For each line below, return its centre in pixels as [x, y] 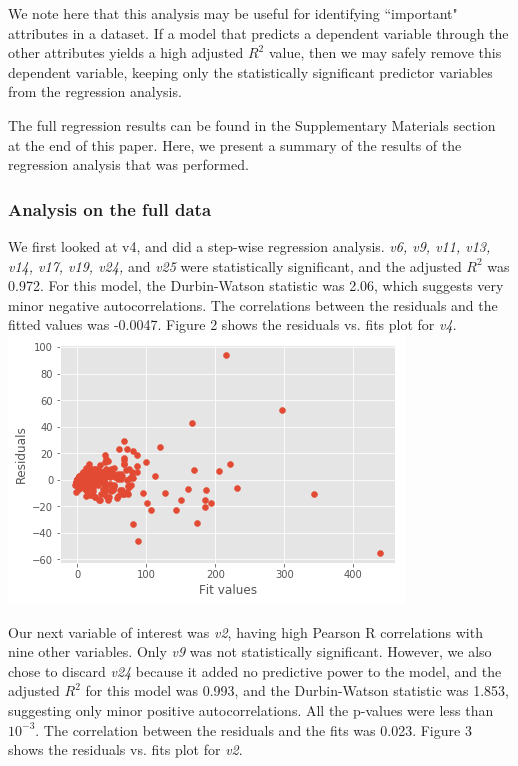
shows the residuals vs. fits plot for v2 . [125, 749]
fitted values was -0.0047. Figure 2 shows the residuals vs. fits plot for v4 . [232, 324]
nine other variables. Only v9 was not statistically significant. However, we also [250, 651]
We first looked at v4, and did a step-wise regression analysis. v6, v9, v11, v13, [249, 245]
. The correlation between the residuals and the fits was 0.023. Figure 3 [253, 729]
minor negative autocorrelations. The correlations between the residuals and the [253, 304]
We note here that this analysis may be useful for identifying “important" [233, 13]
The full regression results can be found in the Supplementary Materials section [252, 124]
